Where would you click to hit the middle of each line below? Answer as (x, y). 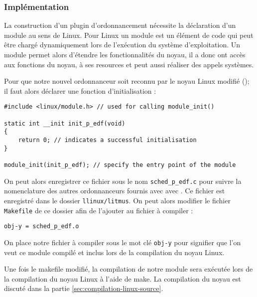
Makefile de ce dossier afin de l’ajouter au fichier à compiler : (99, 210)
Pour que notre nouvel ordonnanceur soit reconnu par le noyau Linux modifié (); (127, 81)
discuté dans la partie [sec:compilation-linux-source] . (84, 288)
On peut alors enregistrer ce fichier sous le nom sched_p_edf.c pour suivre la (123, 181)
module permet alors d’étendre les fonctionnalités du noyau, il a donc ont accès (125, 54)
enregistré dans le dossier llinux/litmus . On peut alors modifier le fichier (117, 200)
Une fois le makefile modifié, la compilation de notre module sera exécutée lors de (128, 269)
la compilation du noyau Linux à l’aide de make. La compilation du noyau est (123, 278)
